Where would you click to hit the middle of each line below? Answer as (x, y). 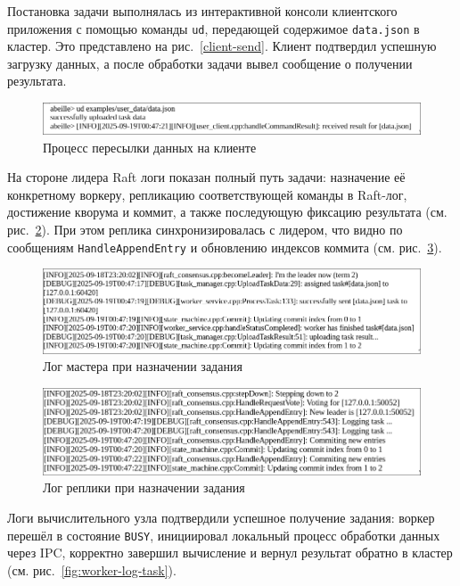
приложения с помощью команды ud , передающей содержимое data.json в (214, 28)
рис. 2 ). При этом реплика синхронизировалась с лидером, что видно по (205, 229)
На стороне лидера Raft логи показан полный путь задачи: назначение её (206, 177)
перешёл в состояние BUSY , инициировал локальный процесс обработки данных (224, 535)
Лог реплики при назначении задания (144, 487)
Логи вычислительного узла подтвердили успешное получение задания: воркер (221, 518)
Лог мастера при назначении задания (143, 366)
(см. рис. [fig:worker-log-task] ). (92, 569)
